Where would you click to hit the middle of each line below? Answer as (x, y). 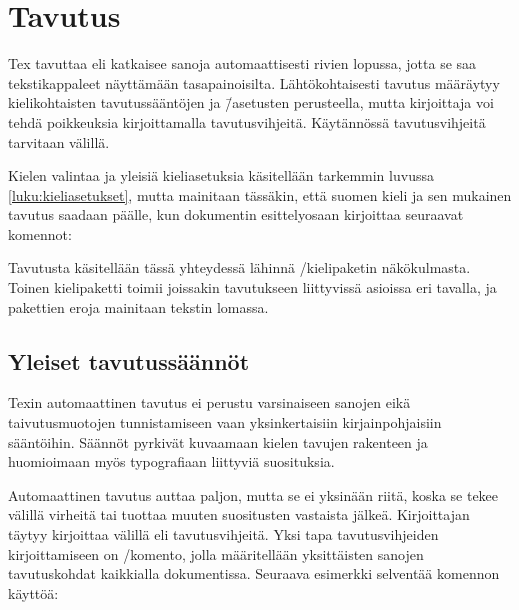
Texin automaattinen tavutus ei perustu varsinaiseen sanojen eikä (209, 402)
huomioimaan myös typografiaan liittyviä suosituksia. (171, 461)
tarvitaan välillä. (59, 141)
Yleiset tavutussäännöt (129, 360)
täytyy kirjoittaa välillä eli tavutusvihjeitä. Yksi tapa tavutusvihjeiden (223, 534)
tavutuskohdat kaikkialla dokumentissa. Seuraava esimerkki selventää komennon (254, 573)
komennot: (40, 233)
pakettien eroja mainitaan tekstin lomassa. (138, 306)
